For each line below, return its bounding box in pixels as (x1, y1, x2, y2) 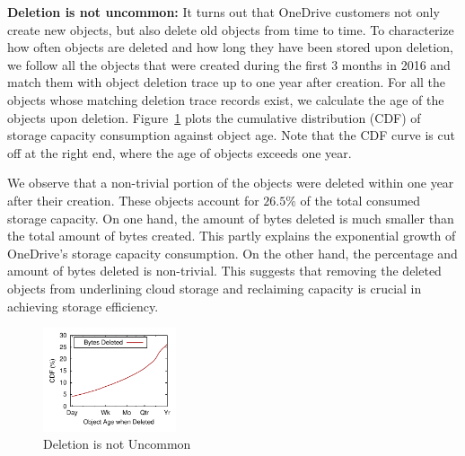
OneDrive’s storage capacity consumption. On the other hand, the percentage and (7, 243, 458, 262)
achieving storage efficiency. (7, 296, 159, 315)
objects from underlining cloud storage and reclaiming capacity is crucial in (7, 278, 422, 297)
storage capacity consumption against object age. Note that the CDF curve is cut (7, 126, 455, 145)
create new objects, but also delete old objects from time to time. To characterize (7, 20, 454, 39)
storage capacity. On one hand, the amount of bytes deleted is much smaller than (7, 208, 454, 227)
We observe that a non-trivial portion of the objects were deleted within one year (7, 173, 454, 192)
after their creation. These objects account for (7, 190, 259, 209)
